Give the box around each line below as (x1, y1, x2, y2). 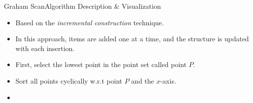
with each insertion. (15, 43, 75, 53)
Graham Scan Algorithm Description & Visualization (4, 1, 161, 11)
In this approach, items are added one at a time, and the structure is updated (15, 34, 249, 44)
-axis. (160, 75, 176, 86)
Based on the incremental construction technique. (15, 17, 164, 27)
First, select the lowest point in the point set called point (15, 59, 187, 69)
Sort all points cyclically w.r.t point (15, 75, 122, 86)
